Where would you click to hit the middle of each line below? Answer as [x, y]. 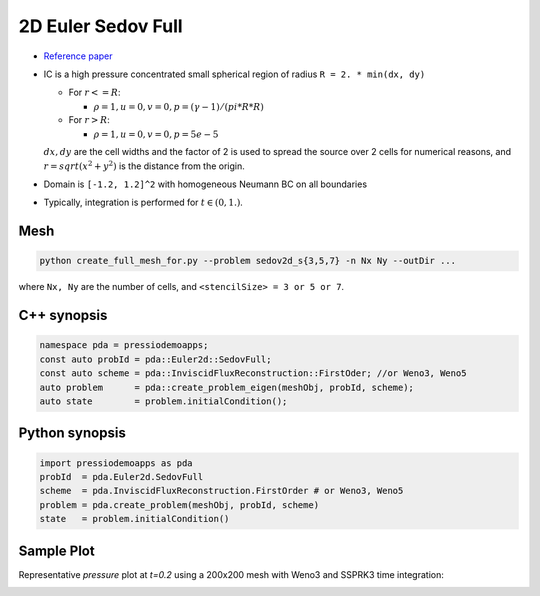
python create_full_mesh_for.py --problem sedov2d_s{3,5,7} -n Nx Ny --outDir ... [248, 261]
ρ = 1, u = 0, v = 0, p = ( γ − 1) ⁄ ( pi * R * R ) [179, 106]
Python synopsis [72, 433]
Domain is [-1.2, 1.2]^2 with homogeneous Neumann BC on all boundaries [205, 184]
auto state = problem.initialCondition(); [163, 401]
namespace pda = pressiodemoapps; [124, 345]
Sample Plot [56, 550]
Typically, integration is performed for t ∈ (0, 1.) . [143, 202]
